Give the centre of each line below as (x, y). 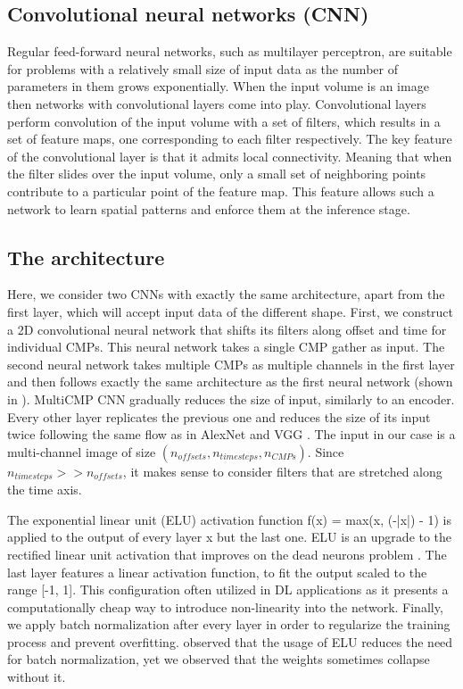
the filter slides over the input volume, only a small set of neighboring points (217, 174)
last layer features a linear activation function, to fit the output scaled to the (217, 572)
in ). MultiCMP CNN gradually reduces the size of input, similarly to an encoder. (231, 398)
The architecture (86, 257)
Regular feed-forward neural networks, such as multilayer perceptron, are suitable (230, 51)
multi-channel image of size (82, 451)
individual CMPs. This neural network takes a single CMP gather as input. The (226, 347)
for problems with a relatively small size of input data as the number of (203, 68)
